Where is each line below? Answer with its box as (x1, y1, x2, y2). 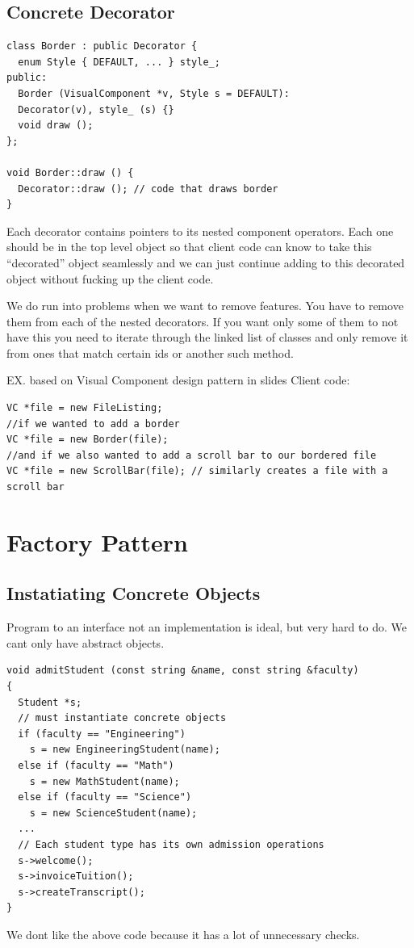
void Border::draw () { (6, 166, 134, 178)
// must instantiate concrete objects (18, 712, 227, 724)
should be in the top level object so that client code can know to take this (6, 238, 372, 255)
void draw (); (18, 120, 94, 132)
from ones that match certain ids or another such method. (6, 344, 294, 361)
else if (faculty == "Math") (18, 759, 174, 771)
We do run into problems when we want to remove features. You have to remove (6, 297, 404, 314)
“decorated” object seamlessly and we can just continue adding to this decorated (6, 254, 405, 271)
